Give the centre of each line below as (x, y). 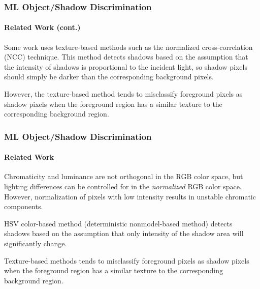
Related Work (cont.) (42, 27)
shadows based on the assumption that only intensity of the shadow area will (124, 233)
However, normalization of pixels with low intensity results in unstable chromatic (130, 196)
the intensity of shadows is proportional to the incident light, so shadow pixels (126, 66)
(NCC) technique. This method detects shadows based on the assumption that (126, 57)
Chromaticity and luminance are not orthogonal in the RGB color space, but (124, 176)
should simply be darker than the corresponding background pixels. (109, 77)
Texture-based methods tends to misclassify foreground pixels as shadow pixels (127, 260)
